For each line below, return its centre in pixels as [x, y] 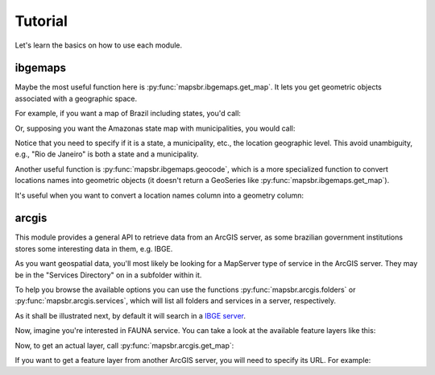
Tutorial [41, 21]
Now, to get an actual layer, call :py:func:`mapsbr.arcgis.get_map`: [124, 345]
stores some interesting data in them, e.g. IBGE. [94, 248]
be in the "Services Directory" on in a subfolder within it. [108, 275]
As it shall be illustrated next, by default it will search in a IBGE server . [130, 315]
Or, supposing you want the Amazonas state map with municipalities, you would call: [155, 128]
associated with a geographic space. [76, 98]
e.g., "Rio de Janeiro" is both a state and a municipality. [107, 154]
